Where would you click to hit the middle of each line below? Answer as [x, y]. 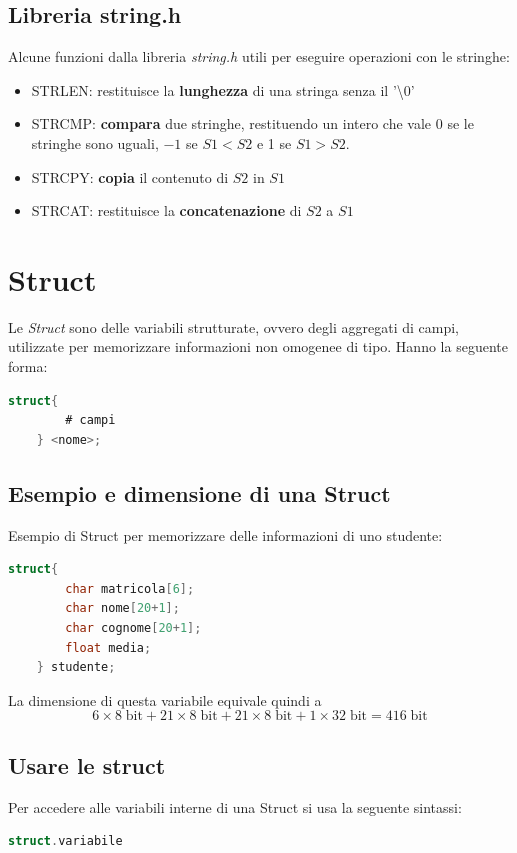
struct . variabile [65, 841]
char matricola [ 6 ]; [130, 588]
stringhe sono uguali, [95, 142]
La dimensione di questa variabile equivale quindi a [165, 699]
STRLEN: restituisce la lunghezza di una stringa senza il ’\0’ [223, 89]
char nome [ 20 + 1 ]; [122, 608]
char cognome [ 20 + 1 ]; [133, 628]
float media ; [108, 647]
